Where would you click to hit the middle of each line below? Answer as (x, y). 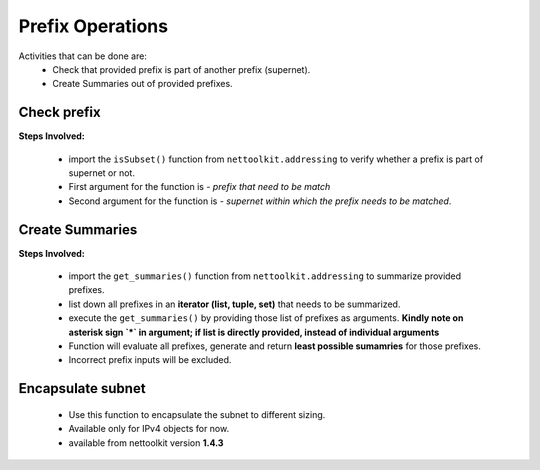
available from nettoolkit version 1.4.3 (146, 442)
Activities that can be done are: (82, 56)
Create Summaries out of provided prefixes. (143, 84)
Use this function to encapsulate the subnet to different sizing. (197, 414)
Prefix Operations (93, 26)
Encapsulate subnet (82, 388)
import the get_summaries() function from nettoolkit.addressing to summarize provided (265, 276)
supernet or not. (101, 173)
